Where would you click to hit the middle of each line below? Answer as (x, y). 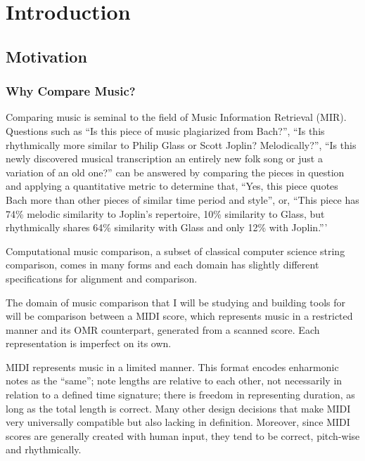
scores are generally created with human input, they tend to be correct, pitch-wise (183, 435)
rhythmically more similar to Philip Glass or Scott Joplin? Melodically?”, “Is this (181, 144)
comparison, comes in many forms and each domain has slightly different (162, 265)
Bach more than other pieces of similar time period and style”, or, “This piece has (182, 199)
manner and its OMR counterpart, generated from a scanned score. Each (163, 329)
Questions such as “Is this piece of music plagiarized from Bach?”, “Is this (165, 130)
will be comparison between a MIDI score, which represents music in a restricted (179, 316)
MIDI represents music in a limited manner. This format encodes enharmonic (172, 366)
